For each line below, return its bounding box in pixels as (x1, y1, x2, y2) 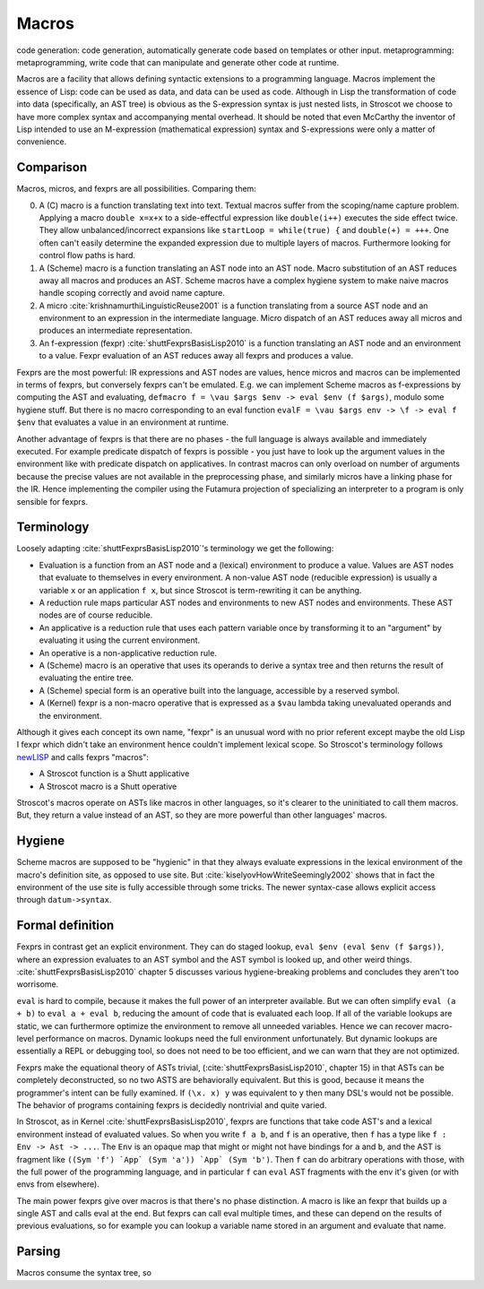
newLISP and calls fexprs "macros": (16, 751, 150, 762)
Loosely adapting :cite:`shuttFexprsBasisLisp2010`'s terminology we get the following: (16, 543, 334, 554)
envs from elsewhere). (16, 1179, 100, 1190)
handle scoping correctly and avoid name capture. (39, 288, 226, 298)
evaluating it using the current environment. (39, 635, 201, 645)
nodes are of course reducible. (39, 610, 153, 620)
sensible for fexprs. (16, 496, 89, 506)
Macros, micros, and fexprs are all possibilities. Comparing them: (16, 184, 257, 195)
